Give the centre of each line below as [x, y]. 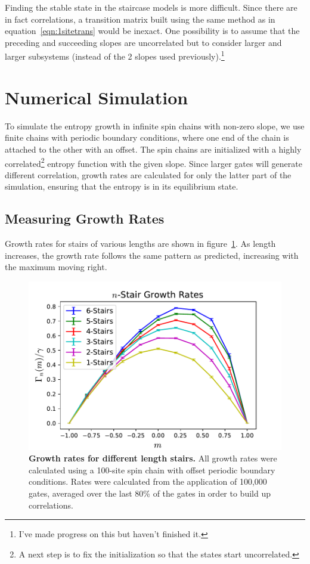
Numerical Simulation [97, 97]
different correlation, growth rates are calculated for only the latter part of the [148, 174]
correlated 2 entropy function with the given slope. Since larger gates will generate [154, 162]
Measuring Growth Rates [85, 219]
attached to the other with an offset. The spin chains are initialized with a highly [153, 149]
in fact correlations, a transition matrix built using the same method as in [140, 19]
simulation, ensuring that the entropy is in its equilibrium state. [122, 186]
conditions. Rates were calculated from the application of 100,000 [148, 481]
